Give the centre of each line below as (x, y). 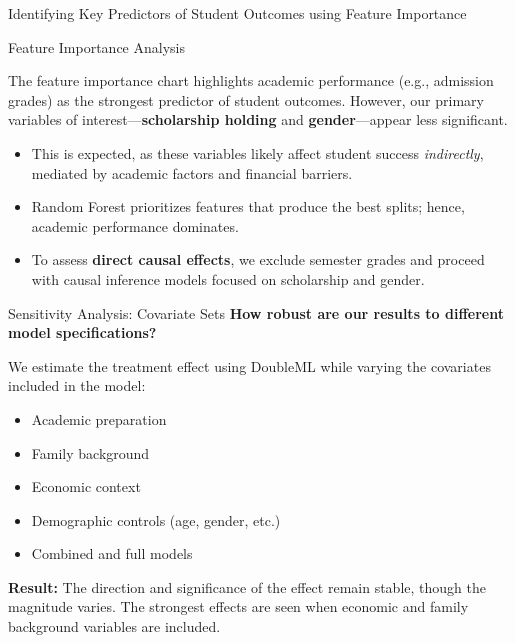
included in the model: (77, 385)
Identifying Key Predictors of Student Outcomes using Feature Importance (237, 13)
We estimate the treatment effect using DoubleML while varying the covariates (249, 365)
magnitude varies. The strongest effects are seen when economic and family (238, 606)
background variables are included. (114, 626)
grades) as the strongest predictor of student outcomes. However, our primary (246, 99)
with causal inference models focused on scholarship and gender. (228, 278)
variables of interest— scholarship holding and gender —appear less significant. (258, 119)
